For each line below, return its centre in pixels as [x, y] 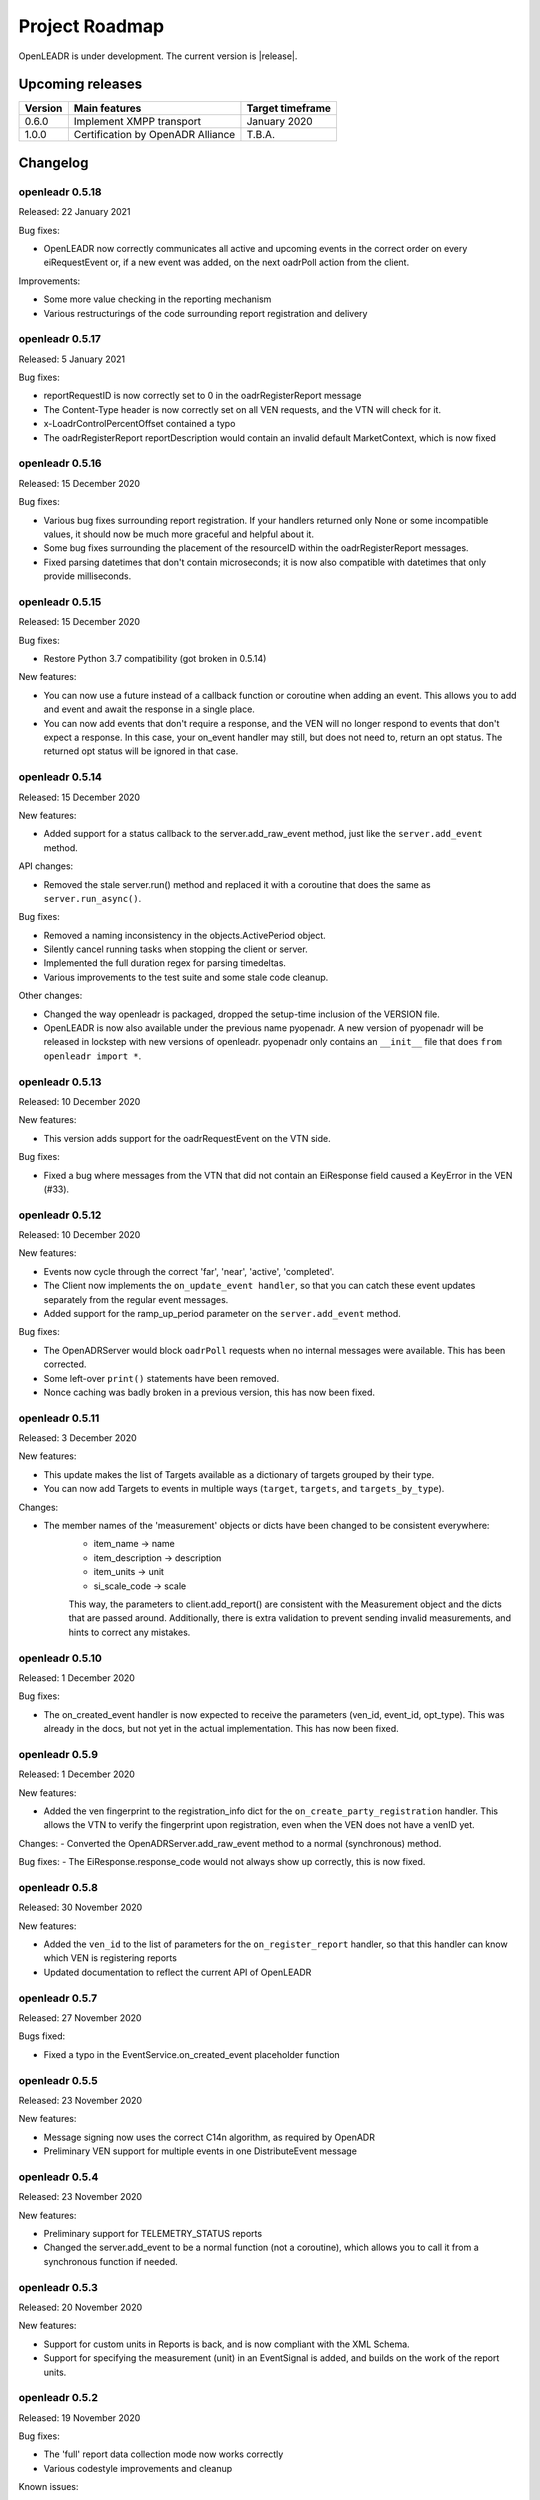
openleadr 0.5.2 [58, 2398]
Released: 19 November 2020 [79, 2417]
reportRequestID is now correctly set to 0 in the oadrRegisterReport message [202, 396]
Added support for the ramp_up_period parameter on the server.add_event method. [222, 1313]
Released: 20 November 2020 [80, 2307]
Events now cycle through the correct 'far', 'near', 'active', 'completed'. [189, 1271]
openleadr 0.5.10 [60, 1658]
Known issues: [48, 2487]
